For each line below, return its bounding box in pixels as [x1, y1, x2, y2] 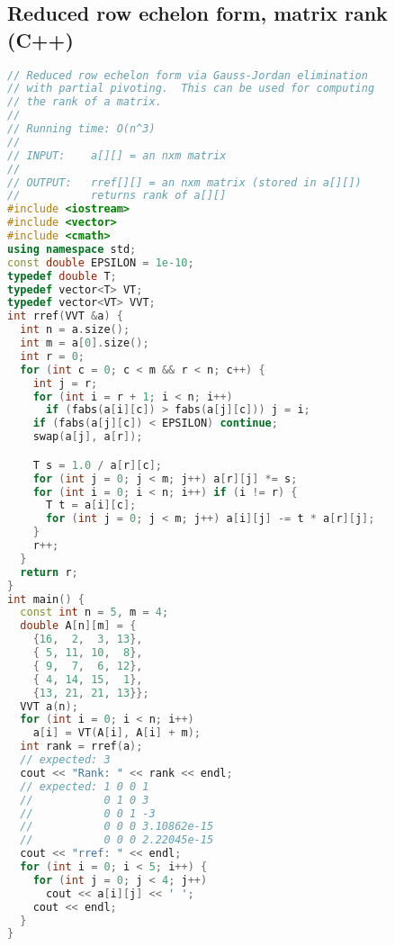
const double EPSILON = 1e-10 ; [7, 256, 194, 269]
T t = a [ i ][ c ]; [45, 499, 137, 512]
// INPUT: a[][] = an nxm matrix [7, 149, 227, 162]
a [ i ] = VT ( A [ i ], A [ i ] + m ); [32, 726, 201, 740]
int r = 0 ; [20, 349, 85, 363]
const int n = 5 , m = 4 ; [20, 606, 169, 619]
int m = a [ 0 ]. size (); [20, 337, 149, 350]
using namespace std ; [7, 242, 137, 256]
